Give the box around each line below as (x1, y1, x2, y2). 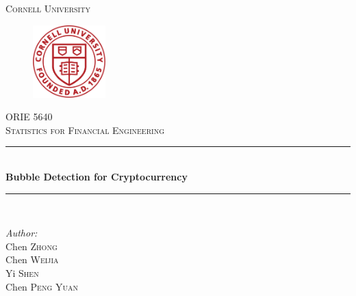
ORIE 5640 (5, 109, 53, 124)
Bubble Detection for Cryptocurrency (5, 169, 188, 183)
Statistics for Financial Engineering (5, 122, 164, 137)
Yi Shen (5, 265, 39, 280)
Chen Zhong (5, 239, 58, 253)
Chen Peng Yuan (5, 279, 78, 293)
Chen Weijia (5, 252, 59, 267)
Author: (5, 226, 38, 240)
